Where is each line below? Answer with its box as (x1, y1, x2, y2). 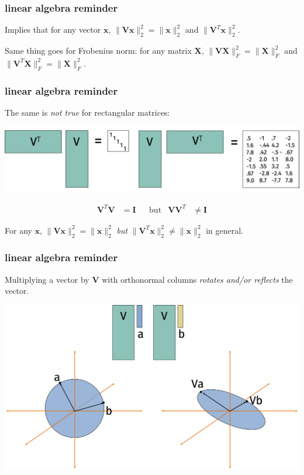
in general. (206, 224, 244, 236)
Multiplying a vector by (5, 273, 89, 285)
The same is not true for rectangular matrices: (5, 106, 170, 118)
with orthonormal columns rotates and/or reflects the (102, 273, 293, 285)
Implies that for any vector (5, 23, 101, 36)
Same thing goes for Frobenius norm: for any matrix (5, 44, 192, 57)
